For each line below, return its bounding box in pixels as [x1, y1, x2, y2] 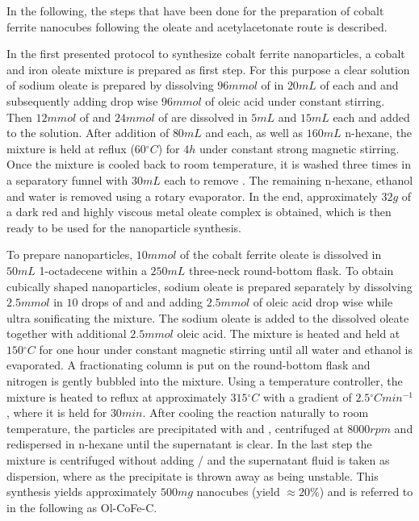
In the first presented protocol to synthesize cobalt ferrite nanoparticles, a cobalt [6, 45, 405, 62]
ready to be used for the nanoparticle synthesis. [6, 219, 241, 235]
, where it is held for [6, 404, 107, 421]
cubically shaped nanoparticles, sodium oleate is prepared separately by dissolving [6, 277, 413, 294]
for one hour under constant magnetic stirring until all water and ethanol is [39, 340, 413, 357]
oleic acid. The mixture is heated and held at [177, 325, 400, 342]
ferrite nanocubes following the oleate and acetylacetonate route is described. [6, 18, 388, 35]
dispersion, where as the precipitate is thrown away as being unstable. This [6, 467, 379, 484]
